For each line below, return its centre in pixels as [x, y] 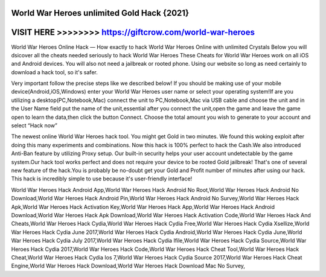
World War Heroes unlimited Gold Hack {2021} [100, 13]
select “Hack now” [34, 126]
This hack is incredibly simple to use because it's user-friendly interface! [102, 179]
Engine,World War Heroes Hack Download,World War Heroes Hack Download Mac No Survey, [128, 266]
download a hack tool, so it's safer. [54, 72]
